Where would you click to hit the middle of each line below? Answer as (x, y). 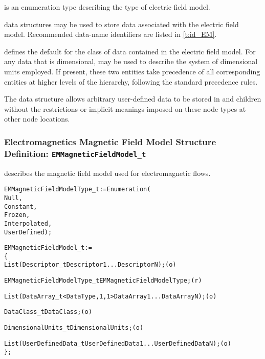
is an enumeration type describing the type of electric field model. (107, 7)
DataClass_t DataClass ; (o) (48, 312)
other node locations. (37, 119)
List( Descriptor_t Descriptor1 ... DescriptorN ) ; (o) (90, 265)
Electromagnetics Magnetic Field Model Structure (110, 141)
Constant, (21, 206)
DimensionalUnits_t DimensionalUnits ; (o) (74, 328)
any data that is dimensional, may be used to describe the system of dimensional (131, 61)
